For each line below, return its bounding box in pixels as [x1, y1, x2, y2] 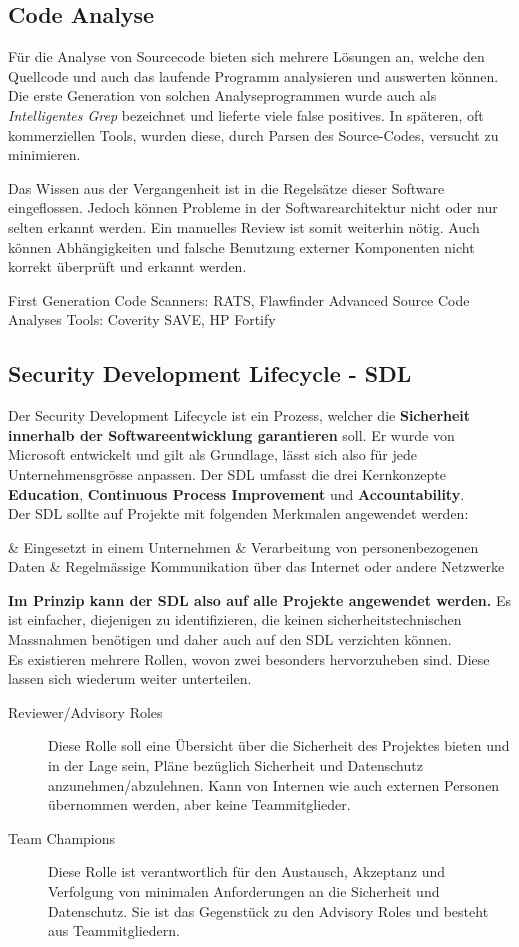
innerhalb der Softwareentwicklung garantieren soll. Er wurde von [8, 424, 455, 445]
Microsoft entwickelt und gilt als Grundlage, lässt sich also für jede [8, 444, 418, 465]
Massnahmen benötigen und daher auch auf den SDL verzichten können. [8, 629, 452, 650]
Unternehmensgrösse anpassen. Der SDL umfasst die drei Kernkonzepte [8, 463, 447, 484]
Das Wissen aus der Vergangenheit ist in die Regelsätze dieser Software [8, 177, 445, 198]
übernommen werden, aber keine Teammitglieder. [48, 794, 351, 815]
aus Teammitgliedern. [48, 920, 180, 941]
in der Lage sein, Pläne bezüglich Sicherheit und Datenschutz [48, 755, 423, 776]
